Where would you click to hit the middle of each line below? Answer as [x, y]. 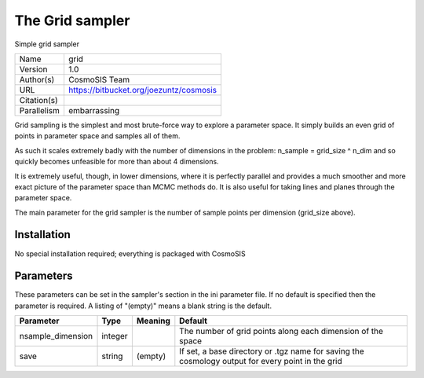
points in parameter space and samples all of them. [97, 136]
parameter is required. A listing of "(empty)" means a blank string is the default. [143, 306]
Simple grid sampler [47, 44]
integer [115, 336]
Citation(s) [38, 100]
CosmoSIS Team [99, 79]
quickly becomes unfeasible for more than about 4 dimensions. [117, 162]
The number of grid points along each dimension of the [281, 332]
